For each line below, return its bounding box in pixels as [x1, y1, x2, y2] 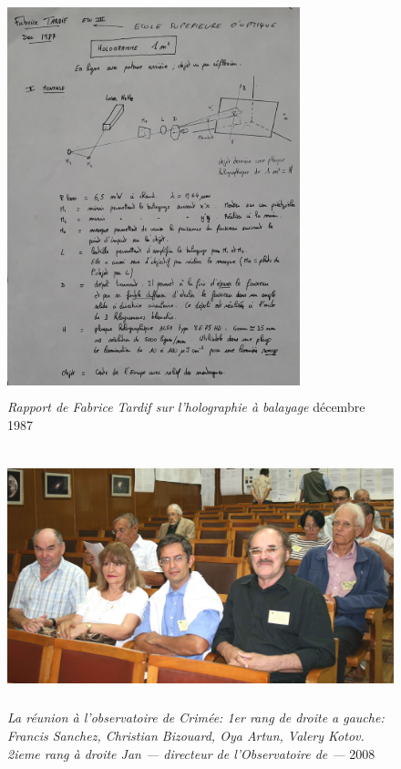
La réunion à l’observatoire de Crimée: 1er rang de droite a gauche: [7, 708, 385, 727]
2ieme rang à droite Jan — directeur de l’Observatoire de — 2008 [7, 743, 375, 763]
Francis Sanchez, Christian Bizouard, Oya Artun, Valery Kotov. [7, 726, 365, 745]
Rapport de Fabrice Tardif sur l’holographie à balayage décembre [7, 397, 365, 416]
